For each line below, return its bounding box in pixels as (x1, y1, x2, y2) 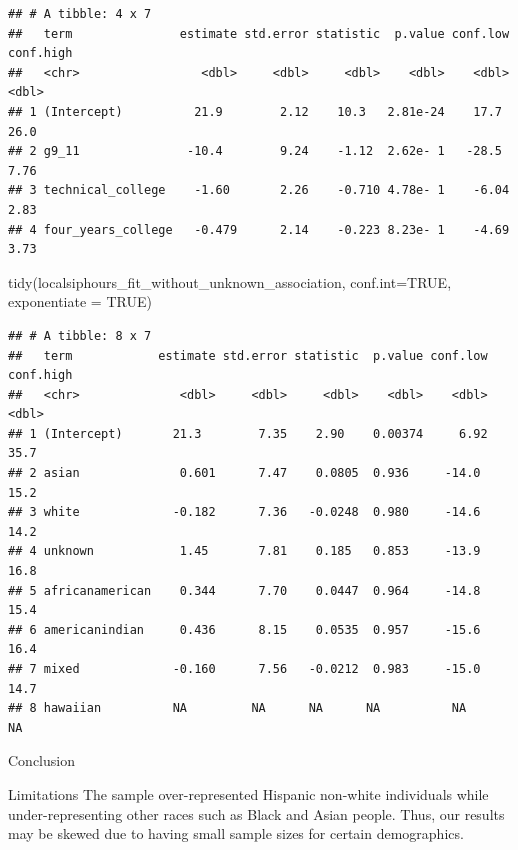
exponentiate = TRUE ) (8, 291, 152, 312)
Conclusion (8, 750, 75, 771)
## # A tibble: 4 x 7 (8, 7, 152, 21)
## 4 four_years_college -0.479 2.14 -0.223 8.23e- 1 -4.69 (8, 222, 510, 237)
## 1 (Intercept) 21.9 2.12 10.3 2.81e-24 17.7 (8, 104, 502, 119)
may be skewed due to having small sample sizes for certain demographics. (8, 823, 464, 844)
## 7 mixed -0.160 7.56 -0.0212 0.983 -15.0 (8, 662, 481, 676)
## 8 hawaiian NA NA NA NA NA (8, 701, 467, 716)
